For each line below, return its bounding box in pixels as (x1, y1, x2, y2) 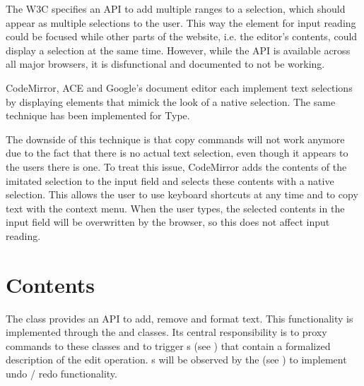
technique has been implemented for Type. (6, 108, 190, 123)
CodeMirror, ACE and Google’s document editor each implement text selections (6, 80, 353, 95)
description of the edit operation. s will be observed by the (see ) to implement (6, 352, 347, 367)
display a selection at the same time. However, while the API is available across (6, 42, 351, 57)
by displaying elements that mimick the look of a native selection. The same (6, 94, 336, 109)
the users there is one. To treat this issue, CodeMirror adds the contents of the (6, 159, 347, 174)
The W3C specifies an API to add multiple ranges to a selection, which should (6, 1, 346, 16)
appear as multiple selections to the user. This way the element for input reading (6, 15, 356, 30)
